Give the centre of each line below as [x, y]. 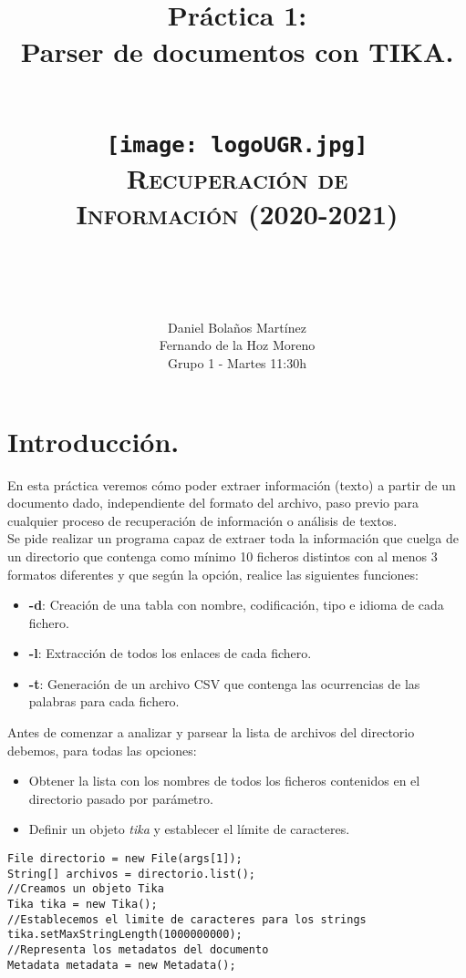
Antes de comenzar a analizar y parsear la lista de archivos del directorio [211, 732]
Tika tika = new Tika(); [83, 904]
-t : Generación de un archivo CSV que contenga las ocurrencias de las [224, 683]
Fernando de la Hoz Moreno [237, 345]
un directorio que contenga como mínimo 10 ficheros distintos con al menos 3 [223, 556]
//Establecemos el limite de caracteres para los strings [187, 919]
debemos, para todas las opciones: [102, 750]
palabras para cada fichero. [104, 701]
